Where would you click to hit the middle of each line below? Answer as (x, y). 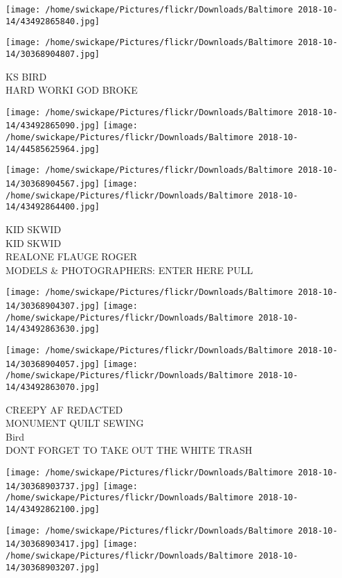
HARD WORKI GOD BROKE (72, 90)
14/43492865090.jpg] (53, 126)
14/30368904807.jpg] (53, 54)
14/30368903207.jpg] (53, 567)
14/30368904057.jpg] (53, 364)
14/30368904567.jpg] (53, 184)
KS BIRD (26, 76)
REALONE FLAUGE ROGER (71, 256)
